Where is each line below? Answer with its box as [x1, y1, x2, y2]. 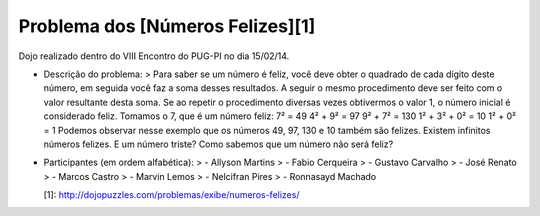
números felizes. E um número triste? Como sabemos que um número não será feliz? [43, 138, 394, 150]
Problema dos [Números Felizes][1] [18, 15, 316, 37]
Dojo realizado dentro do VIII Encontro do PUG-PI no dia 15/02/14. [18, 50, 290, 62]
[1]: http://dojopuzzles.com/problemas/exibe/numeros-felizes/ [43, 189, 300, 201]
